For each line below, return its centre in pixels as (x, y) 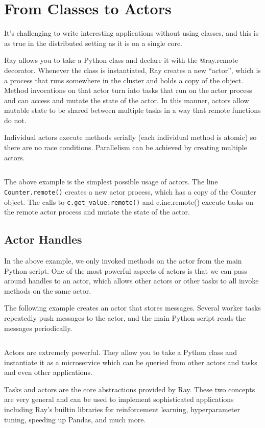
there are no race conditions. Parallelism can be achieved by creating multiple (126, 147)
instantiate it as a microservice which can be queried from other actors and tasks (131, 362)
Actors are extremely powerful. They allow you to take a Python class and (121, 352)
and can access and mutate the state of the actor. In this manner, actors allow (127, 100)
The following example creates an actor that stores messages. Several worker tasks (132, 308)
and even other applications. (48, 372)
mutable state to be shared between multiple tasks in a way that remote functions (132, 110)
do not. (15, 120)
